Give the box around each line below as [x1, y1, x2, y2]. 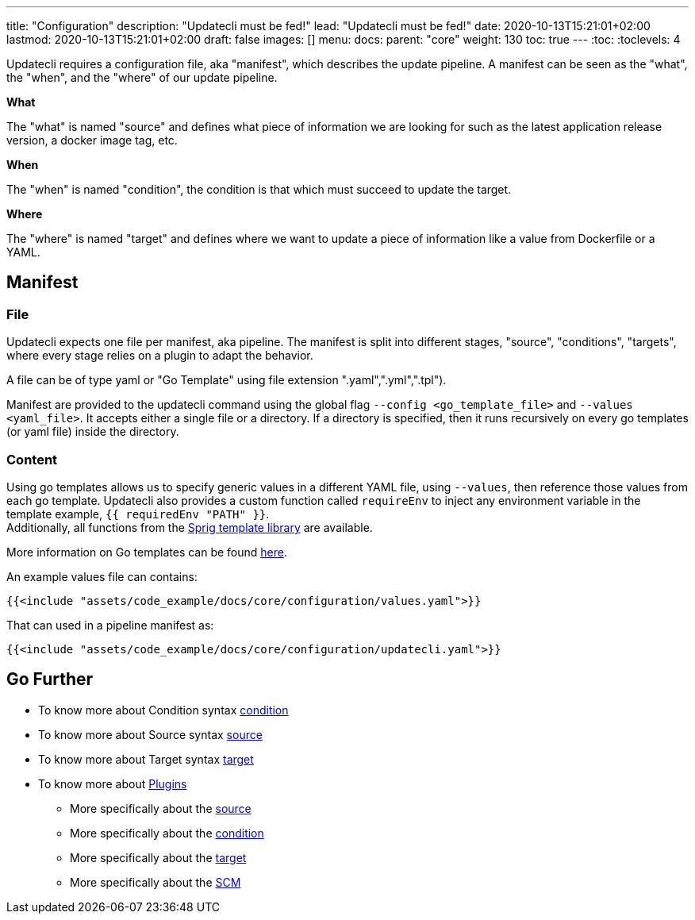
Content [6, 451, 58, 468]
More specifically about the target [70, 850, 247, 864]
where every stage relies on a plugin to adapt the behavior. [6, 348, 313, 363]
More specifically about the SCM [70, 875, 241, 889]
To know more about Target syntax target [38, 752, 254, 766]
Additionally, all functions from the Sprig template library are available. [6, 520, 373, 534]
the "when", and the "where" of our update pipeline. [6, 71, 278, 84]
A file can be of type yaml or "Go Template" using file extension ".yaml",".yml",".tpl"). [6, 373, 447, 387]
